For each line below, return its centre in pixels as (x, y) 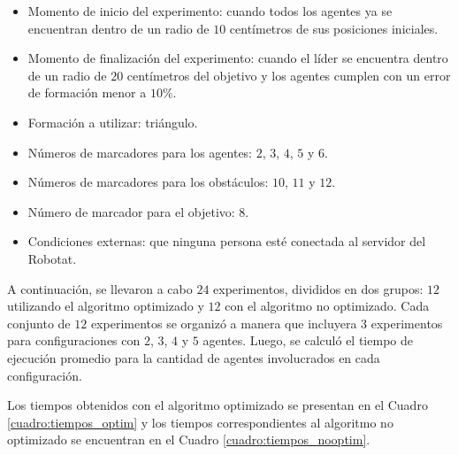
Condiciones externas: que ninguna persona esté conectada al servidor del (227, 241)
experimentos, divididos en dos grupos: (318, 288)
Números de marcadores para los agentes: (140, 152)
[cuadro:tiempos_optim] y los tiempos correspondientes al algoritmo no (200, 422)
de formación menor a (87, 93)
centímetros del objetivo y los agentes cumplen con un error (289, 75)
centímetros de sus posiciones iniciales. (334, 28)
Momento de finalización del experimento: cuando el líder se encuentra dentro (238, 58)
